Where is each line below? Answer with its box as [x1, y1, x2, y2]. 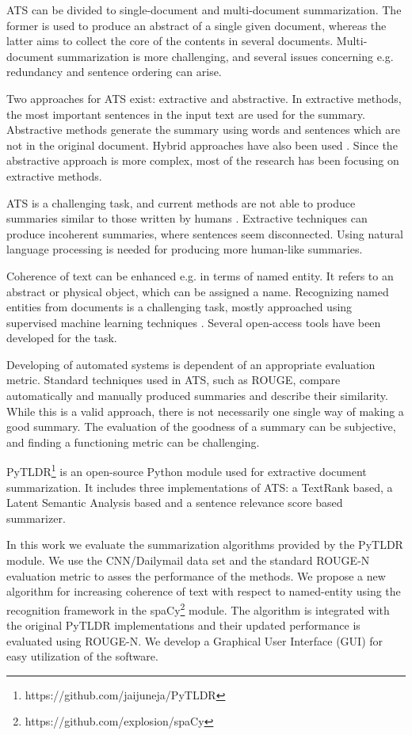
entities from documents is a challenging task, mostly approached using [6, 299, 353, 315]
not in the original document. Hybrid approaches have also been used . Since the [6, 136, 398, 153]
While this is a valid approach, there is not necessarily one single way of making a [6, 402, 404, 419]
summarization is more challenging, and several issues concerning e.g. [57, 48, 394, 64]
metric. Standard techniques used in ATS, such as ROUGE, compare [6, 371, 341, 388]
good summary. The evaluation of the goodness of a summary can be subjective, [6, 418, 396, 435]
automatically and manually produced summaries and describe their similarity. [6, 387, 388, 404]
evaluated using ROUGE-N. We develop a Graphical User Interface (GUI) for [6, 632, 383, 649]
